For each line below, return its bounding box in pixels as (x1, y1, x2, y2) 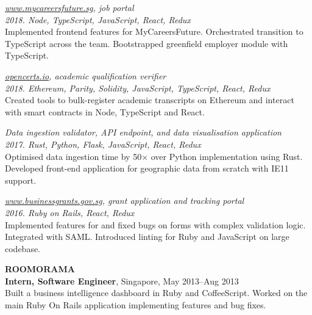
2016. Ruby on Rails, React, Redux (5, 206, 135, 219)
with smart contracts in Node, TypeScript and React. (5, 105, 205, 118)
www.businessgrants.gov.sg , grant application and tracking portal (5, 194, 244, 207)
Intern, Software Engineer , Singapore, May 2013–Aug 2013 (5, 274, 239, 287)
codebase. (5, 242, 41, 255)
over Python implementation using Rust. (151, 150, 303, 162)
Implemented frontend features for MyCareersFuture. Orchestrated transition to (5, 25, 303, 38)
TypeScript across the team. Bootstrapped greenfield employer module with (5, 37, 288, 49)
